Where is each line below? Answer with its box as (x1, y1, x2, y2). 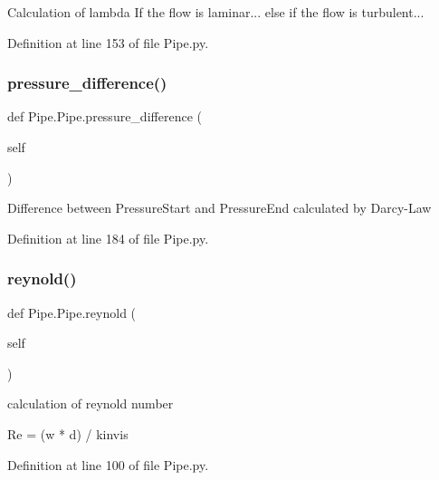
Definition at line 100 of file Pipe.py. (7, 455, 209, 474)
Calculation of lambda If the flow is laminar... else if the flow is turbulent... (7, 3, 425, 21)
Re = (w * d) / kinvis (7, 424, 129, 443)
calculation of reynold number (7, 394, 174, 413)
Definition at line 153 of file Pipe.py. (7, 33, 209, 52)
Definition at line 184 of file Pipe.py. (7, 228, 209, 247)
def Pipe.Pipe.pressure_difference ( (7, 107, 202, 126)
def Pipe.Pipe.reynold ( (7, 302, 137, 322)
